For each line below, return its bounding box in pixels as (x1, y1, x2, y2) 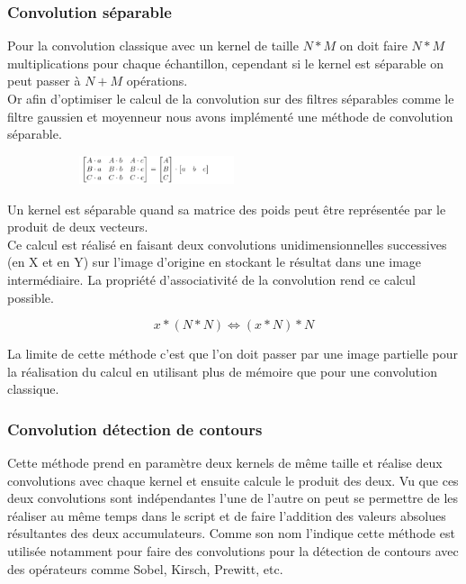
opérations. (126, 71, 188, 90)
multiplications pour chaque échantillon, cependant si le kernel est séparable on (7, 53, 444, 72)
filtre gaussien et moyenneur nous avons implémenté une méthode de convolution (7, 106, 453, 125)
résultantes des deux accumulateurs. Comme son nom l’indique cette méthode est (7, 524, 455, 543)
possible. (7, 287, 54, 306)
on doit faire (339, 36, 408, 55)
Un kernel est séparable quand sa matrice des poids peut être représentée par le (7, 199, 446, 218)
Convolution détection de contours (7, 417, 263, 440)
